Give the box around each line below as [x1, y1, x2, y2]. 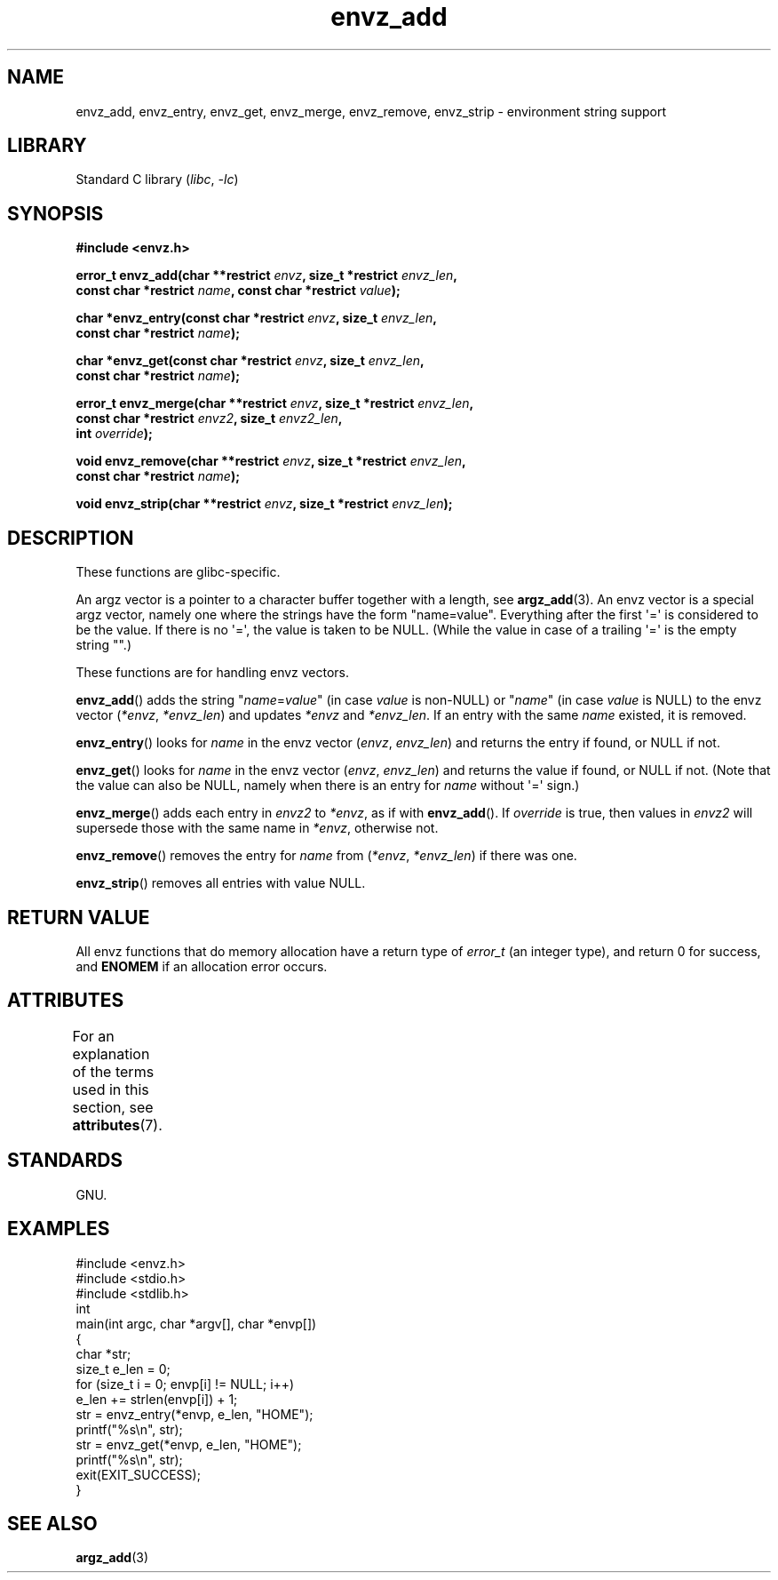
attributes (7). [72, 1115, 163, 1134]
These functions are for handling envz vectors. [75, 665, 350, 681]
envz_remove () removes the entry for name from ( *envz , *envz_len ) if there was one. [75, 848, 577, 864]
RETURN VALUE [7, 906, 150, 929]
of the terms [72, 1062, 155, 1081]
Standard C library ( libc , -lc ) [75, 172, 239, 188]
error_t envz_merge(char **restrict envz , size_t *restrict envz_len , [75, 395, 474, 411]
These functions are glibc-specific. [75, 564, 281, 580]
